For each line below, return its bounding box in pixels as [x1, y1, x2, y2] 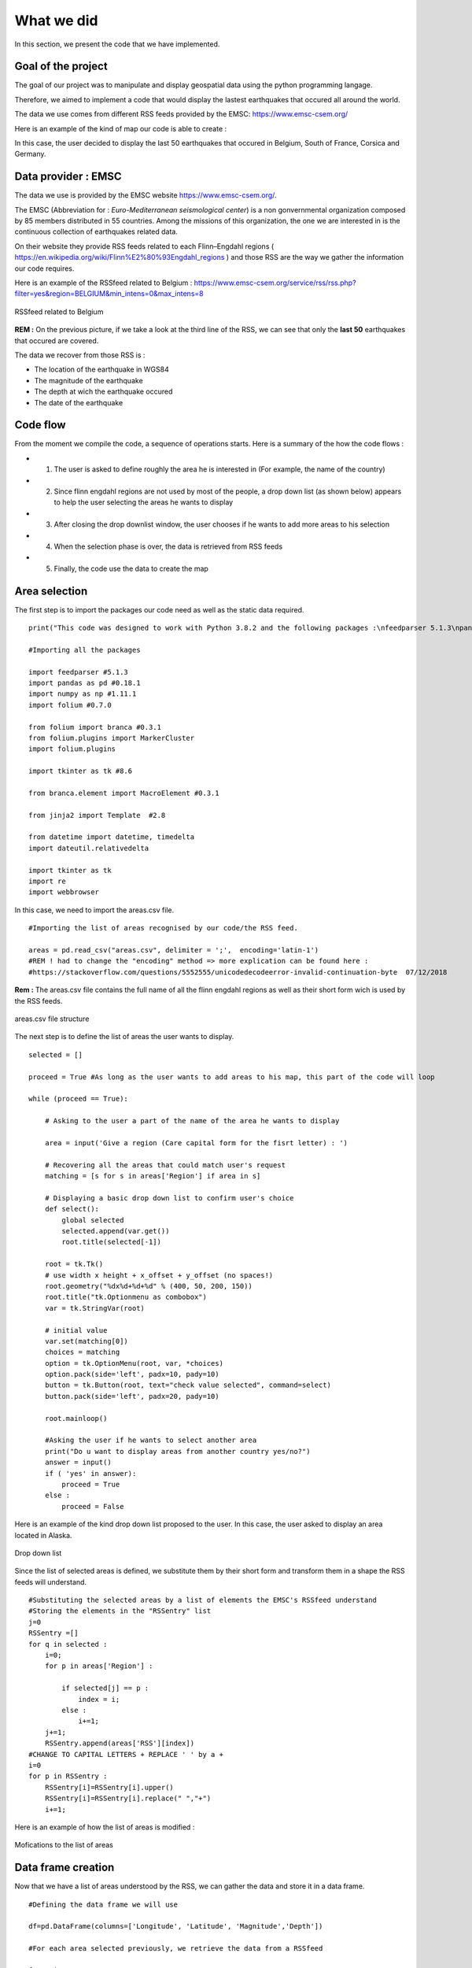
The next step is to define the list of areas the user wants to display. [14, 1032, 234, 1041]
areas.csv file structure [14, 1014, 90, 1023]
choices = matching [44, 1348, 120, 1357]
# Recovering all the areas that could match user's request [44, 1160, 286, 1169]
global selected [61, 1215, 124, 1224]
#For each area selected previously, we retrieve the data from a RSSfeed [28, 1944, 323, 1953]
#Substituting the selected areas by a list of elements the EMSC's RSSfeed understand [28, 1596, 378, 1605]
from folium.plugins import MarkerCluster [28, 733, 195, 742]
